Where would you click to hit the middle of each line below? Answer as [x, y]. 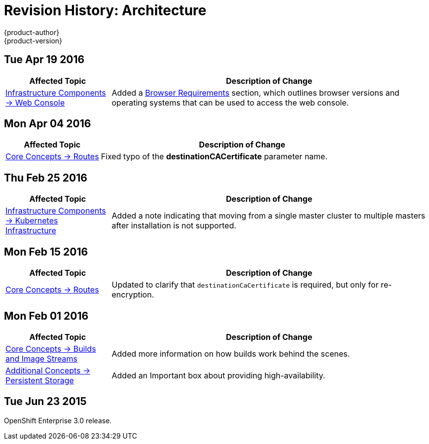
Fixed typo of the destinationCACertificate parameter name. [214, 157]
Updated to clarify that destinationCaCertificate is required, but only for [245, 285]
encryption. [133, 295]
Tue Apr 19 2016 [44, 60]
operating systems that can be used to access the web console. [230, 102]
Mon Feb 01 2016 [46, 316]
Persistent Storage [40, 380]
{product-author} [32, 32]
